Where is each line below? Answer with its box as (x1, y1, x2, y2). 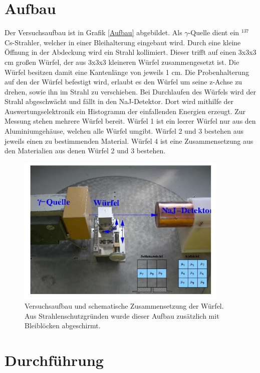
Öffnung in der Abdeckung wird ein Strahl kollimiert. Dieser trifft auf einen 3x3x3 (5, 47, 256, 57)
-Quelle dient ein (188, 27, 239, 38)
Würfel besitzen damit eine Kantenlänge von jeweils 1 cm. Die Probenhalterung (5, 66, 249, 77)
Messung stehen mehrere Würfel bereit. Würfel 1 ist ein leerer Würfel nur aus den (5, 116, 256, 126)
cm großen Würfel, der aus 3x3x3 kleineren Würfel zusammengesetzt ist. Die (5, 56, 239, 67)
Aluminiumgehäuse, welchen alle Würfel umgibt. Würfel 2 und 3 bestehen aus (5, 126, 244, 136)
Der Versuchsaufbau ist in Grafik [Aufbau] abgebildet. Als (5, 27, 182, 38)
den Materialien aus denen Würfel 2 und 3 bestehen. (5, 145, 166, 156)
